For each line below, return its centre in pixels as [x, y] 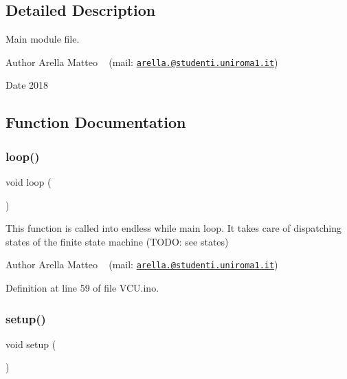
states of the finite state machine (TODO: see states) [117, 241]
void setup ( [31, 344]
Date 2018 [27, 85]
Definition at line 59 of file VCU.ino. [82, 288]
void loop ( [29, 182]
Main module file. [43, 39]
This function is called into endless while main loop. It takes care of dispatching [173, 228]
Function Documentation [96, 122]
